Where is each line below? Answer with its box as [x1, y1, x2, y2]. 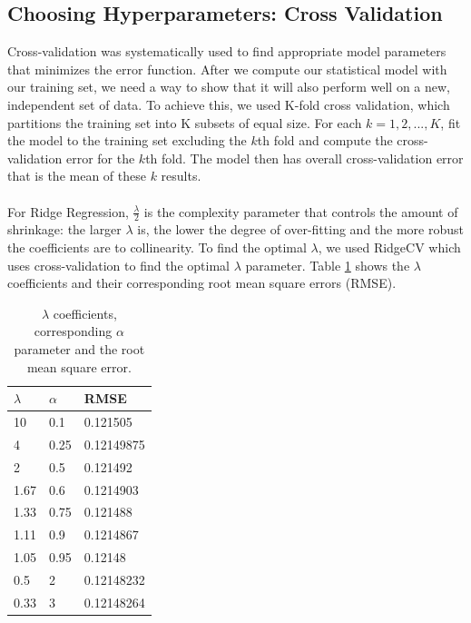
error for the [65, 148, 135, 167]
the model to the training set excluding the [7, 131, 247, 150]
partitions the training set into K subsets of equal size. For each [7, 113, 362, 132]
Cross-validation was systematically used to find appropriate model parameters [7, 42, 446, 61]
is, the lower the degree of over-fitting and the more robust [137, 220, 464, 239]
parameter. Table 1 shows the [245, 255, 410, 274]
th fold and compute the [257, 131, 393, 150]
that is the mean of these [7, 166, 146, 185]
